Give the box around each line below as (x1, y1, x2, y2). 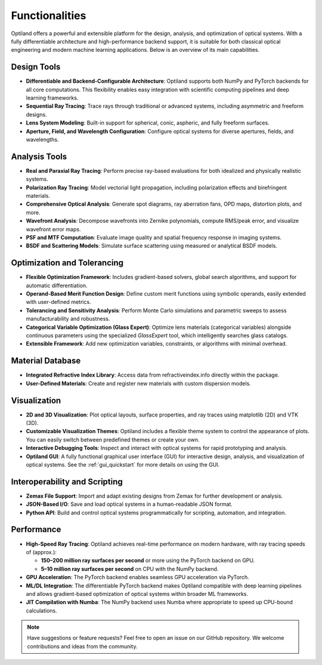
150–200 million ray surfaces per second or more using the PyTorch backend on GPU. (41, 557, 255, 564)
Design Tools (11, 62, 61, 72)
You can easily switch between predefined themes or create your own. (26, 436, 200, 443)
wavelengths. (26, 136, 59, 143)
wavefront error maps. (26, 225, 81, 232)
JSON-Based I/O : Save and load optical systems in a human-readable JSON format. (26, 501, 233, 508)
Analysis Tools (11, 151, 67, 161)
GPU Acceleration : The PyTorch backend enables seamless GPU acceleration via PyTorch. (26, 574, 250, 581)
